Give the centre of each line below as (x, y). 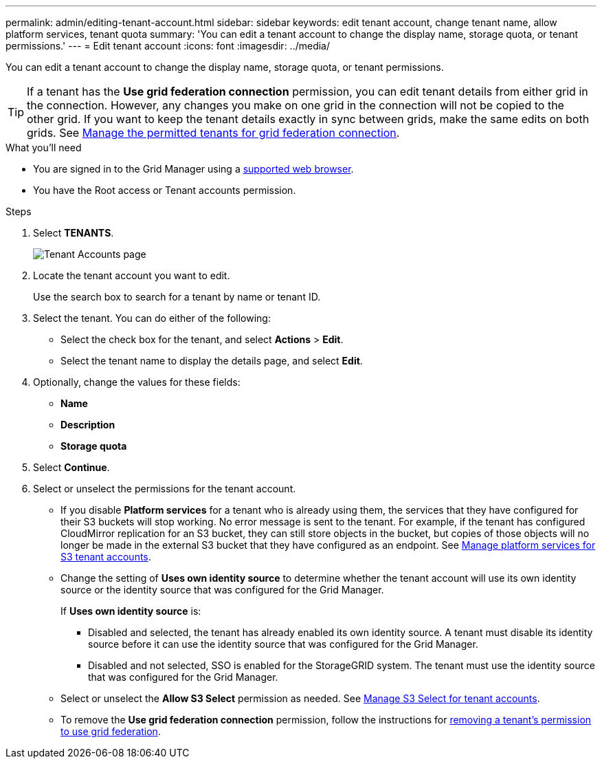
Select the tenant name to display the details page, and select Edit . (212, 361)
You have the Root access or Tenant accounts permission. (165, 190)
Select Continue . (71, 467)
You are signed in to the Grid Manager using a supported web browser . (193, 169)
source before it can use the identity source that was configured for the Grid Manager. (283, 644)
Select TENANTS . (74, 233)
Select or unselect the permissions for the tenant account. (165, 489)
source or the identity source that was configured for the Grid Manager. (222, 590)
